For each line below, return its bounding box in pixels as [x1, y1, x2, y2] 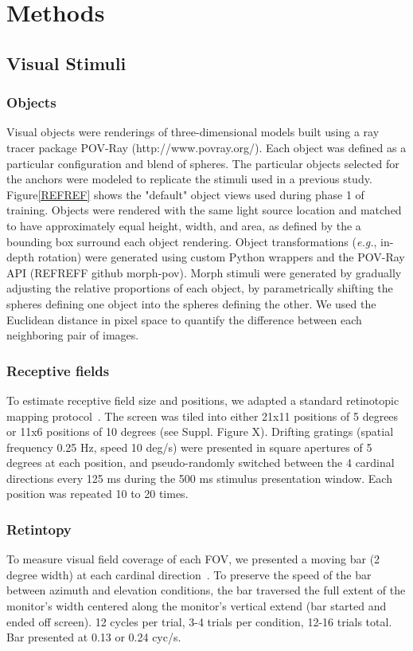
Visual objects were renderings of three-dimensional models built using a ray [6, 124, 380, 140]
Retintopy [6, 519, 72, 539]
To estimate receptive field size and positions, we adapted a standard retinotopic [6, 391, 399, 408]
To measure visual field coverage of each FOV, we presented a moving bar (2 [6, 551, 380, 567]
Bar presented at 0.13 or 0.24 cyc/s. [6, 629, 181, 645]
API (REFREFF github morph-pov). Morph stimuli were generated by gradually [6, 264, 402, 280]
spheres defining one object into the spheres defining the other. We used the [6, 295, 376, 312]
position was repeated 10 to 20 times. [6, 485, 189, 502]
